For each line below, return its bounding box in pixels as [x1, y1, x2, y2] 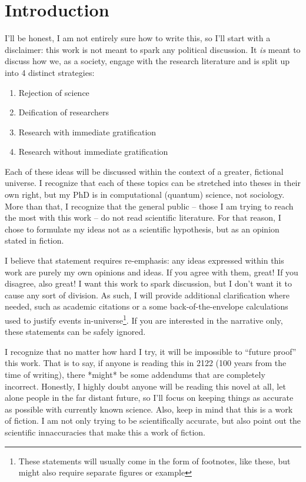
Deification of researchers [18, 106, 109, 118]
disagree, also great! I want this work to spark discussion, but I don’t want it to [5, 277, 292, 290]
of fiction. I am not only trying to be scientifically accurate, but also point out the [5, 414, 301, 427]
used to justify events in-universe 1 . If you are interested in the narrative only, [5, 313, 283, 326]
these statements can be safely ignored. [5, 325, 146, 338]
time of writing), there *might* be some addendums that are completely [5, 368, 265, 381]
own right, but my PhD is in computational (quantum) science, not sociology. [5, 188, 285, 201]
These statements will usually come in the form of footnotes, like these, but [18, 454, 291, 467]
